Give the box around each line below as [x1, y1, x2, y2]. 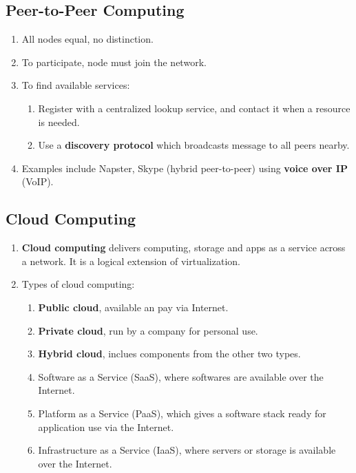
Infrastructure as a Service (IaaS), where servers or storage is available [38, 443, 336, 457]
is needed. [38, 114, 80, 129]
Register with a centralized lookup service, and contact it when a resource [38, 101, 350, 115]
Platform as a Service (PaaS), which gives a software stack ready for [38, 406, 326, 420]
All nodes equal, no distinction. [21, 32, 154, 46]
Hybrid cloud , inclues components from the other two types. [38, 346, 301, 361]
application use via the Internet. [38, 419, 174, 434]
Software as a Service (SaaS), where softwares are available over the [38, 369, 324, 383]
